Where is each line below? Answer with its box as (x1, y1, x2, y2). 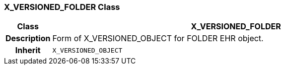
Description (5, 33, 51, 44)
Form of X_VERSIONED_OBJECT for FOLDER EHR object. (52, 33, 264, 44)
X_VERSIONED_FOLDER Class (4, 2, 120, 12)
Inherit (15, 45, 41, 56)
